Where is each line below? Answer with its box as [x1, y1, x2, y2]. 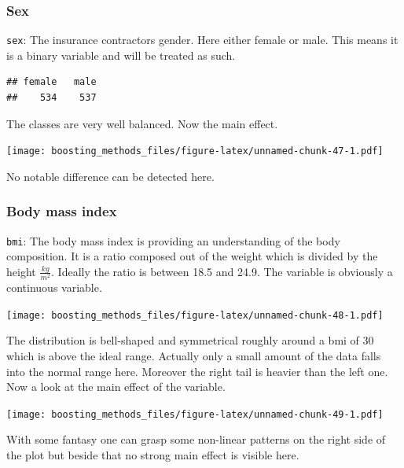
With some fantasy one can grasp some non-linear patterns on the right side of [6, 431, 386, 448]
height [6, 263, 36, 279]
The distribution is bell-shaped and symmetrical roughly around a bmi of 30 [6, 332, 374, 348]
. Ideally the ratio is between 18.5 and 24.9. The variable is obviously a [51, 263, 393, 279]
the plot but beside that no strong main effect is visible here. [6, 446, 299, 462]
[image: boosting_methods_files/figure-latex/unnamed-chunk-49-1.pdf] [6, 408, 384, 420]
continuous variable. [6, 279, 102, 296]
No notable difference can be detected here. [6, 168, 215, 184]
